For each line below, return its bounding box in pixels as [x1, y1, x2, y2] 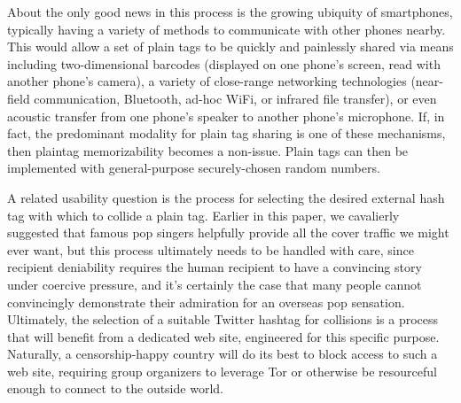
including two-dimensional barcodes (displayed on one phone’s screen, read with [7, 54, 441, 73]
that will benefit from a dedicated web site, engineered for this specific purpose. [7, 327, 440, 345]
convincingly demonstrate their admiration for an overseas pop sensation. [7, 292, 405, 311]
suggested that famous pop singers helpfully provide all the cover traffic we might [7, 223, 449, 242]
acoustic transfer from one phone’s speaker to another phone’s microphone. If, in [7, 106, 445, 125]
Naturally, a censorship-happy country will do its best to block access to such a [7, 345, 438, 363]
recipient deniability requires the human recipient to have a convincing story [7, 258, 422, 276]
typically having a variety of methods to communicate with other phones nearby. [7, 19, 446, 38]
